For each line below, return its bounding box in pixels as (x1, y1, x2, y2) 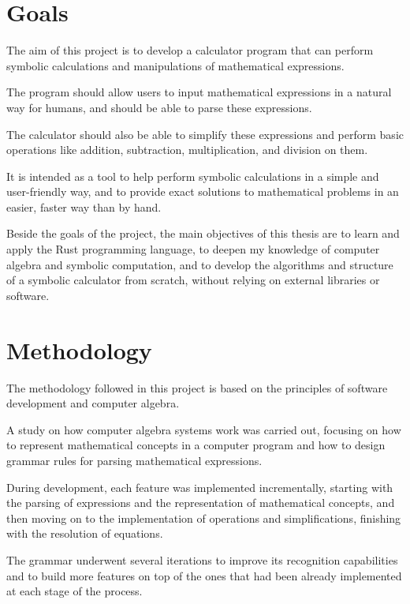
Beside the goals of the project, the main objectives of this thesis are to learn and (6, 225, 400, 242)
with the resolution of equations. (6, 525, 163, 542)
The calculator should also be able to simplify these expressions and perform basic (6, 126, 404, 142)
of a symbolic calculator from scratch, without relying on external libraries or (6, 272, 380, 288)
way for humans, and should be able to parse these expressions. (6, 99, 312, 115)
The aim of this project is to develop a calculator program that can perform (6, 42, 374, 58)
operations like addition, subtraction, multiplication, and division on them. (6, 141, 368, 158)
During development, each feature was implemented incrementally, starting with (6, 478, 393, 495)
